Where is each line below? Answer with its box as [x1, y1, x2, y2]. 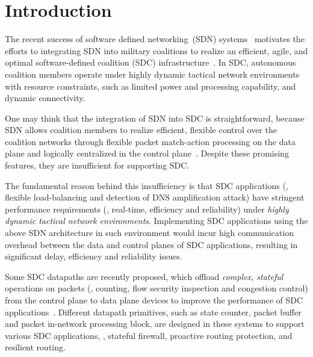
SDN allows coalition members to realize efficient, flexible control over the [5, 123, 277, 136]
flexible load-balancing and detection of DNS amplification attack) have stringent [5, 191, 305, 203]
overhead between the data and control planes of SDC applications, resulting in [5, 238, 298, 250]
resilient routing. [5, 341, 66, 353]
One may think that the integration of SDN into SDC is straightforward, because [5, 111, 305, 124]
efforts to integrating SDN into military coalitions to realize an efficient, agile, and [5, 44, 308, 57]
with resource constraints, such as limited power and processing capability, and [5, 79, 296, 92]
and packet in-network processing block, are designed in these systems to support [5, 317, 305, 330]
